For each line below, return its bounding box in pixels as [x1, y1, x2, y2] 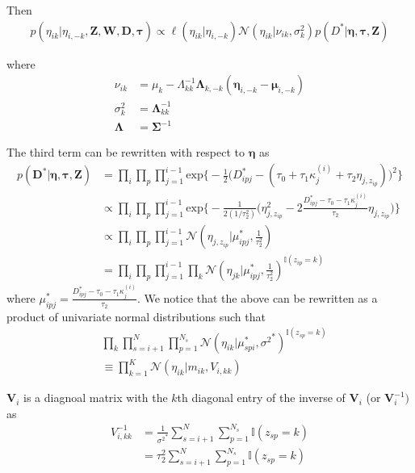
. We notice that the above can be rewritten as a [136, 289, 378, 306]
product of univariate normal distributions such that [6, 308, 266, 324]
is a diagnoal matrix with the [23, 389, 168, 406]
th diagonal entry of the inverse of [177, 389, 346, 406]
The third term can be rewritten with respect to [6, 144, 245, 161]
